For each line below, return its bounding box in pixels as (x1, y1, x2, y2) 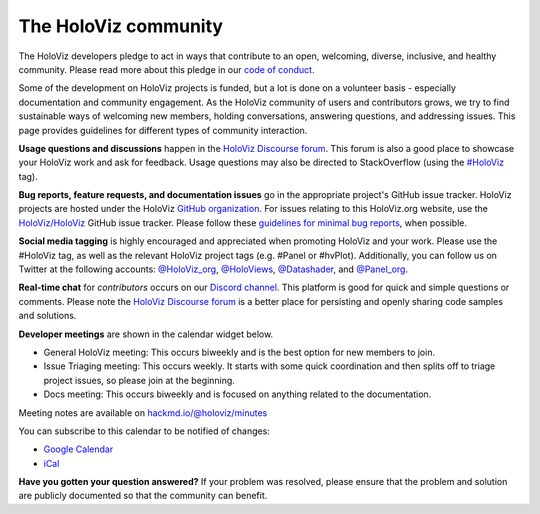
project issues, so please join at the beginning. (43, 374, 235, 386)
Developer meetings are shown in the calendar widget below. (18, 328, 274, 340)
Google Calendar (43, 443, 114, 455)
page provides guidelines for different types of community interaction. (18, 124, 308, 136)
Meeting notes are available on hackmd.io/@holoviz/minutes (18, 406, 268, 419)
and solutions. (18, 310, 77, 322)
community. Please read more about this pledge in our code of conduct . (18, 63, 315, 75)
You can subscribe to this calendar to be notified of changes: (18, 425, 270, 437)
